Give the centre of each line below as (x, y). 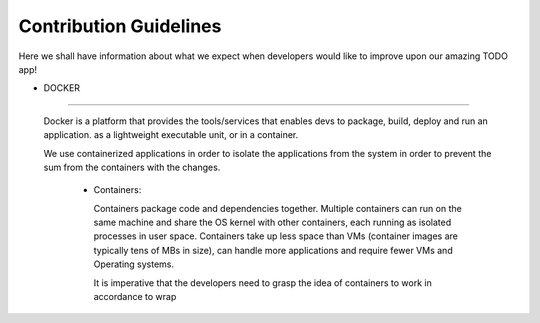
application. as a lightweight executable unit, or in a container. (171, 135)
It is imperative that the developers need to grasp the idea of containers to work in (262, 282)
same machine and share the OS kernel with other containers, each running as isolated (272, 222)
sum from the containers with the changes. (132, 167)
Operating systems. (134, 264)
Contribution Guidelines (120, 26)
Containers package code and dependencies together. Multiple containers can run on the (277, 208)
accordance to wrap (135, 297)
